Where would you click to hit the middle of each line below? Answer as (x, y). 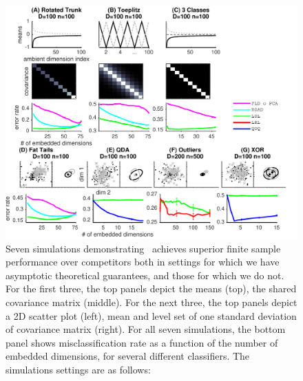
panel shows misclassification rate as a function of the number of (142, 342)
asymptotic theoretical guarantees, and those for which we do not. (145, 275)
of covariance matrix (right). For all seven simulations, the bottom (146, 329)
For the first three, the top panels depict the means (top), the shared (151, 289)
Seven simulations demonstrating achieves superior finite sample (143, 248)
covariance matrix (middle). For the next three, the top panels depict (151, 302)
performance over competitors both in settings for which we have (143, 262)
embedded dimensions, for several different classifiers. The (128, 356)
